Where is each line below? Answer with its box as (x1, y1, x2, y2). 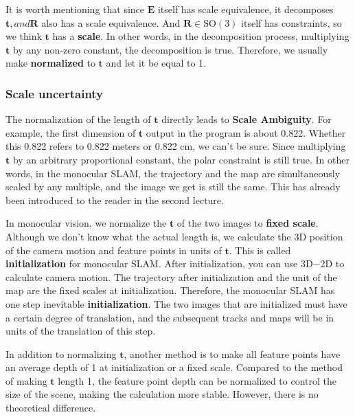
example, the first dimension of (5, 125, 136, 139)
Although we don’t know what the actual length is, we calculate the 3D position (5, 229, 343, 243)
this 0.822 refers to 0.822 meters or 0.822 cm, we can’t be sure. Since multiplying (5, 139, 346, 153)
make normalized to (5, 56, 95, 70)
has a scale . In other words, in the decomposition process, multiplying (52, 29, 350, 43)
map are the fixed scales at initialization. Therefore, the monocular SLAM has (5, 283, 335, 297)
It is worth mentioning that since (5, 2, 145, 16)
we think (5, 29, 42, 43)
